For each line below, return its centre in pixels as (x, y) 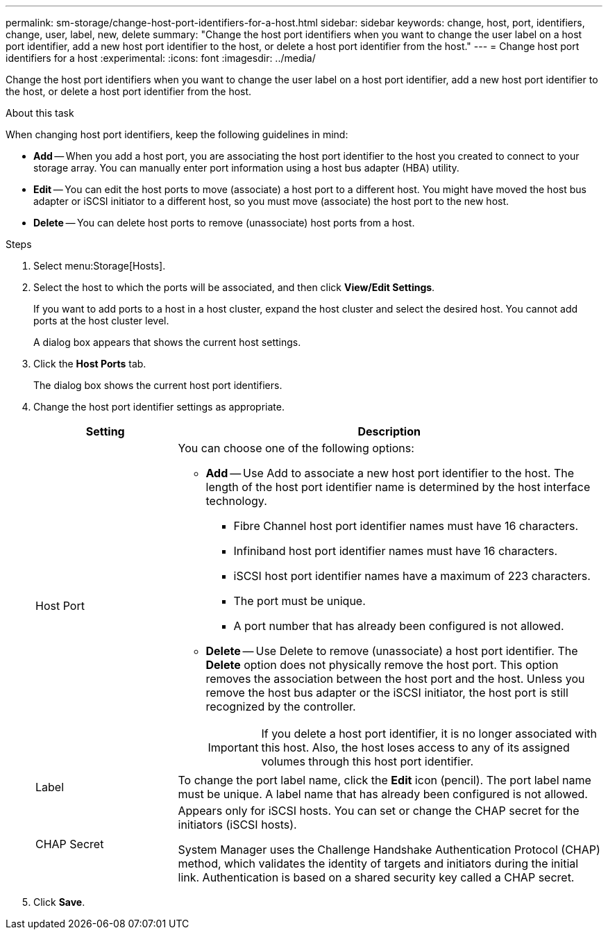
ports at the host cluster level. (101, 321)
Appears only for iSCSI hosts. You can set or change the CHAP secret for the (379, 811)
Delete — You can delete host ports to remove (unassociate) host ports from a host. (224, 223)
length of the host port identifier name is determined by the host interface (398, 487)
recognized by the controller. (281, 706)
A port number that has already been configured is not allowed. (399, 626)
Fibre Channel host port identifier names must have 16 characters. (406, 526)
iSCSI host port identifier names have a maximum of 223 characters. (412, 576)
